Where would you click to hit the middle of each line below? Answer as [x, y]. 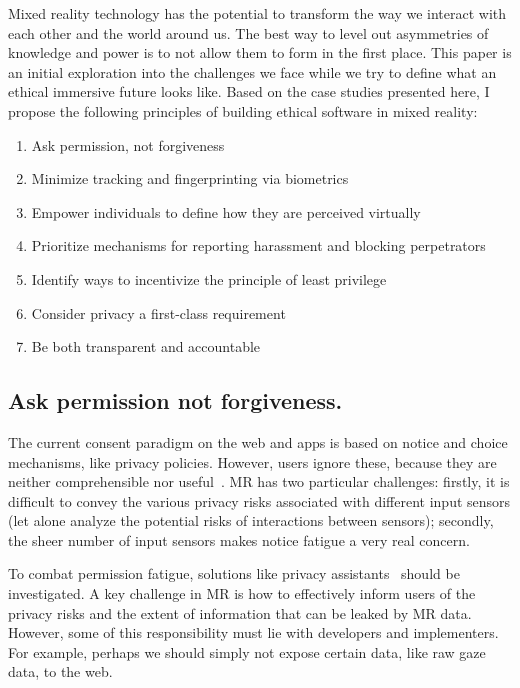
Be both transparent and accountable [146, 346]
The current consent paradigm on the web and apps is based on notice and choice [258, 441]
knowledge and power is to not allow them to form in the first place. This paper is [260, 52]
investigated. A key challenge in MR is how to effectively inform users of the [242, 593]
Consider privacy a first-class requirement [158, 312]
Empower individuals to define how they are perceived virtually [226, 211]
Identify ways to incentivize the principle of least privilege [209, 278]
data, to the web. [60, 671]
